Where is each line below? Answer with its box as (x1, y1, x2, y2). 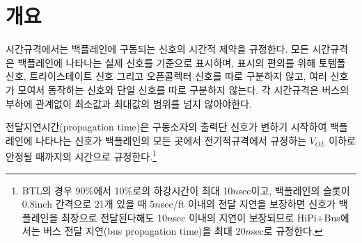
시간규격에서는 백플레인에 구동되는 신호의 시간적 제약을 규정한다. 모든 (6, 42, 309, 56)
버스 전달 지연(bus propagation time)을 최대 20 (43, 224, 246, 238)
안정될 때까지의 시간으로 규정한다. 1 (6, 147, 157, 163)
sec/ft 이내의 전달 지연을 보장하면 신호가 (160, 196, 336, 211)
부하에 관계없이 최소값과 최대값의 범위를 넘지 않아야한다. (6, 96, 252, 110)
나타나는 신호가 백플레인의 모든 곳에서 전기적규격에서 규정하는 (36, 133, 306, 147)
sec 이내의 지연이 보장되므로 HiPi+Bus (173, 210, 340, 224)
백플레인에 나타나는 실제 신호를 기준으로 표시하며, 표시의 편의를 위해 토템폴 (17, 55, 346, 69)
